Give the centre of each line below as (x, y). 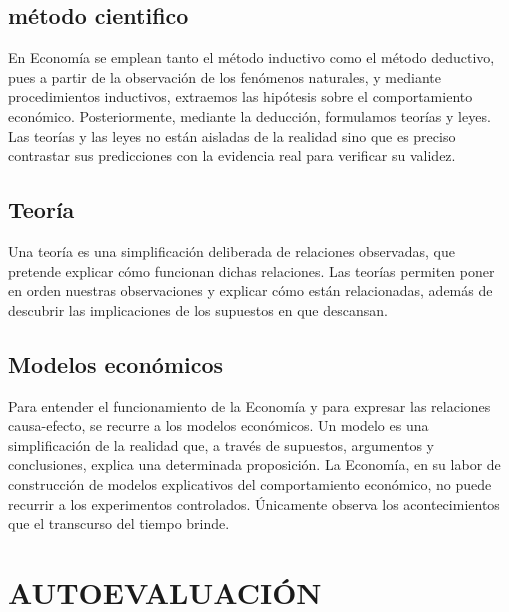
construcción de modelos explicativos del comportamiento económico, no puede (250, 483)
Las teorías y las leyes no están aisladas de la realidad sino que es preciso (232, 135)
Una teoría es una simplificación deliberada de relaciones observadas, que (231, 250)
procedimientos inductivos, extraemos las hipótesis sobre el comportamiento (240, 96)
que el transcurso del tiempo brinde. (119, 523)
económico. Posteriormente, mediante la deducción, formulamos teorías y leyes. (249, 115)
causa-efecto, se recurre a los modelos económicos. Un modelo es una (218, 425)
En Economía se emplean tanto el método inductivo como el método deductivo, (251, 57)
